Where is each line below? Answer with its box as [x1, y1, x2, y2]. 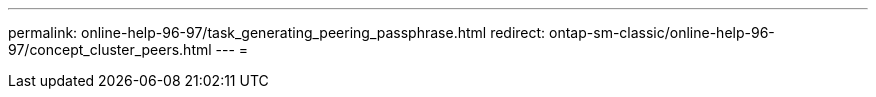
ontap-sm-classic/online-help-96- [549, 24, 775, 41]
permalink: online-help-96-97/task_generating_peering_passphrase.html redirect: [8, 24, 546, 41]
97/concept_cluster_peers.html [8, 41, 212, 58]
